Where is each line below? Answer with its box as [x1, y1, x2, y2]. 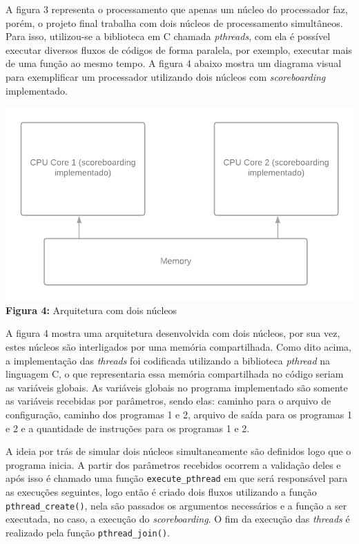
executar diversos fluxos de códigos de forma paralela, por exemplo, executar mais [6, 42, 352, 57]
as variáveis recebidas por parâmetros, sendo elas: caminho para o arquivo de [6, 394, 331, 408]
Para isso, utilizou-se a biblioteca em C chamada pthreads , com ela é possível [6, 29, 331, 43]
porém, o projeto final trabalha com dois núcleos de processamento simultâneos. [6, 15, 343, 30]
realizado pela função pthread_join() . [6, 525, 170, 539]
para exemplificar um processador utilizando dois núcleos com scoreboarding [6, 69, 326, 84]
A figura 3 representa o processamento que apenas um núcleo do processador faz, [6, 2, 348, 16]
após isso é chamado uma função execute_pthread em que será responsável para [6, 471, 348, 485]
